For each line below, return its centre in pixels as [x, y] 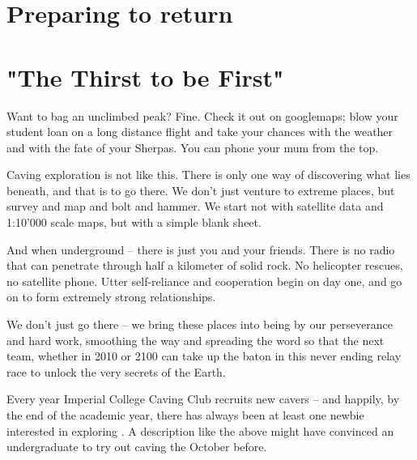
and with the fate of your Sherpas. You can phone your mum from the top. [193, 147]
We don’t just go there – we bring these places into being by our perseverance [200, 324]
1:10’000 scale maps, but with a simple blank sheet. [134, 222]
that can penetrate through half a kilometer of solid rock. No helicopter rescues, [205, 265]
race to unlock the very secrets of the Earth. [116, 371]
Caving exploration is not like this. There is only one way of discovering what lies [208, 175]
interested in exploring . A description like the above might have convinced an [200, 430]
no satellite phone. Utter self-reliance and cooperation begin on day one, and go [204, 281]
